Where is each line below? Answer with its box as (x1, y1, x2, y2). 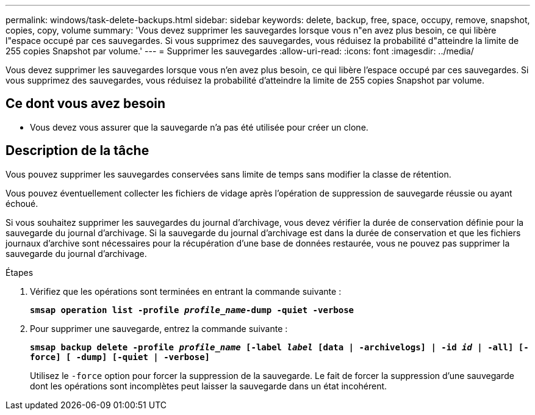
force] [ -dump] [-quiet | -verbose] (30, 352, 210, 362)
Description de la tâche (5, 143, 149, 159)
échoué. (5, 198, 38, 209)
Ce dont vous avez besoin (5, 96, 166, 112)
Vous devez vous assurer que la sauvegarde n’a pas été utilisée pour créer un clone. (30, 121, 368, 132)
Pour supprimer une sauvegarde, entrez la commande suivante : (30, 323, 288, 334)
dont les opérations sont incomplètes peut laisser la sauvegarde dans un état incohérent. (30, 380, 387, 391)
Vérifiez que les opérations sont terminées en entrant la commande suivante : (30, 286, 342, 297)
